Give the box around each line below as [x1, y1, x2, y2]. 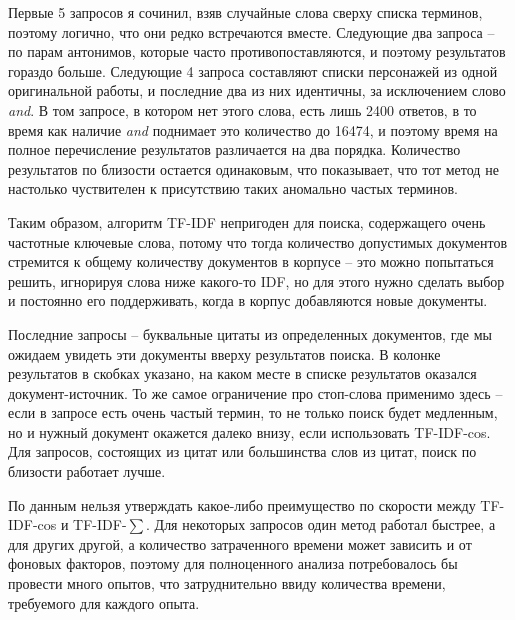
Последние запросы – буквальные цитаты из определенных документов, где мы [8, 323, 492, 344]
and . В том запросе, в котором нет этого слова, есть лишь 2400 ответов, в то [8, 99, 477, 120]
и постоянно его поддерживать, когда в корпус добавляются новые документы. [8, 290, 488, 311]
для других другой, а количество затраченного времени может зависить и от [8, 533, 472, 554]
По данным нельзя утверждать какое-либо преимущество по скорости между [8, 494, 476, 515]
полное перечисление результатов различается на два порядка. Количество [8, 139, 461, 160]
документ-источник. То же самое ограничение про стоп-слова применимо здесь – [8, 382, 503, 403]
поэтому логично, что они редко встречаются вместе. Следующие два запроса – [8, 21, 495, 42]
